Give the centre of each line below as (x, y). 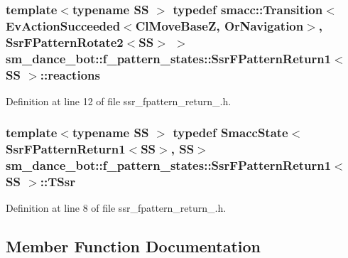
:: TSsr (58, 182)
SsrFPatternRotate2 (65, 42)
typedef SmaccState (230, 133)
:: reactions (70, 74)
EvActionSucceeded (63, 25)
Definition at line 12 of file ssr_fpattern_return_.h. (119, 101)
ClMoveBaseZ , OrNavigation (219, 25)
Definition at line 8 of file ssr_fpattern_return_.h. (116, 208)
